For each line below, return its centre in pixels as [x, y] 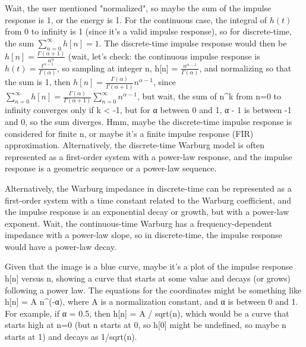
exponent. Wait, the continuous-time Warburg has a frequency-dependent [138, 223]
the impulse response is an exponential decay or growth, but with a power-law [147, 212]
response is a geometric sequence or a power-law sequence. [111, 168]
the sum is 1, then [38, 82]
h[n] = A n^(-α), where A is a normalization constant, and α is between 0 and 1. [152, 301]
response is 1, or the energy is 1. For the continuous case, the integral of [136, 19]
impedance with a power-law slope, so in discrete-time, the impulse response [143, 235]
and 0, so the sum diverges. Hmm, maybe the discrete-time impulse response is [149, 121]
